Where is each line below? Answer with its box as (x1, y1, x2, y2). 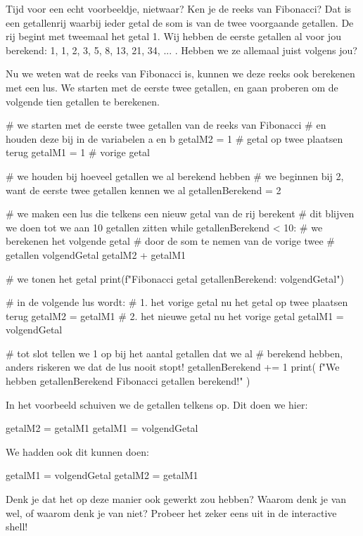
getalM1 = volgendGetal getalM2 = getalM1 (6, 468, 198, 483)
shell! (6, 519, 28, 534)
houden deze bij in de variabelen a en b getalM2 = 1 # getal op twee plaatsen (6, 131, 343, 146)
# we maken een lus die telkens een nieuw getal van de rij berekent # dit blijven (6, 206, 355, 221)
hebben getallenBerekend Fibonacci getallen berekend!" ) (6, 374, 250, 388)
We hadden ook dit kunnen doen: (6, 444, 149, 459)
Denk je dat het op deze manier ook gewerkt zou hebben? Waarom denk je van (6, 492, 347, 506)
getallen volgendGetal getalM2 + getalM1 (6, 247, 186, 262)
